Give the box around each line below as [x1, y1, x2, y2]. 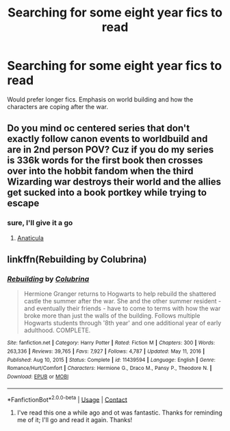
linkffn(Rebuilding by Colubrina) [7, 254, 147, 266]
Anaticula [16, 233, 44, 242]
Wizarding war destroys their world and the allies [7, 176, 221, 188]
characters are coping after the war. [7, 102, 108, 110]
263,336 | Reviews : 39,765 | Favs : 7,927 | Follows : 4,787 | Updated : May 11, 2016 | [7, 348, 205, 355]
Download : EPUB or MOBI [7, 373, 69, 380]
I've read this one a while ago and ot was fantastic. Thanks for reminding [16, 408, 222, 417]
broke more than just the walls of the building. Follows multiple [23, 312, 201, 320]
